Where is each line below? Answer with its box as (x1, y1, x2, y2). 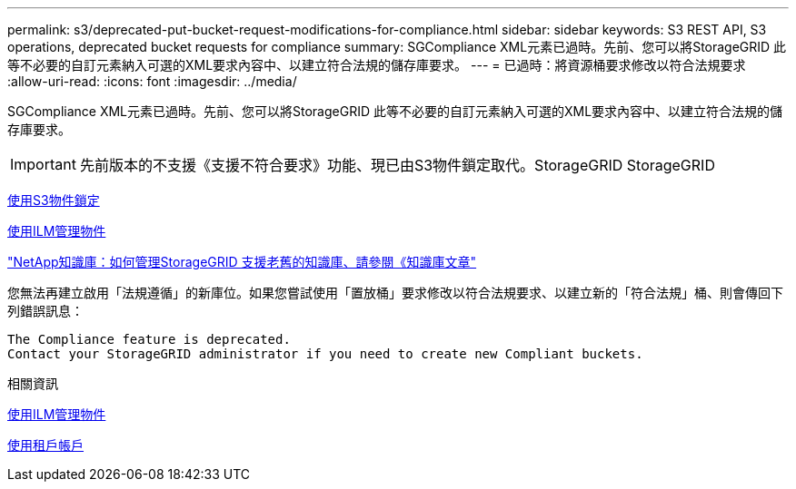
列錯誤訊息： (7, 303, 84, 318)
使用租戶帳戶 (7, 437, 84, 453)
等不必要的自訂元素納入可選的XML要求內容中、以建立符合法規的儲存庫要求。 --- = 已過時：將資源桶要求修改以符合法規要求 (7, 57, 746, 73)
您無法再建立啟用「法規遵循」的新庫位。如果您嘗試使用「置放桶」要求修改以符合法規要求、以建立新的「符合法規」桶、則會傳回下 (7, 285, 783, 300)
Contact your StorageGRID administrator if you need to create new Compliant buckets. (7, 347, 643, 361)
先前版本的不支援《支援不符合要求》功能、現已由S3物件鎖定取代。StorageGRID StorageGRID (79, 156, 715, 174)
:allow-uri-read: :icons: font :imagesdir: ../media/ (7, 73, 297, 89)
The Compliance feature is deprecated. (7, 332, 291, 347)
